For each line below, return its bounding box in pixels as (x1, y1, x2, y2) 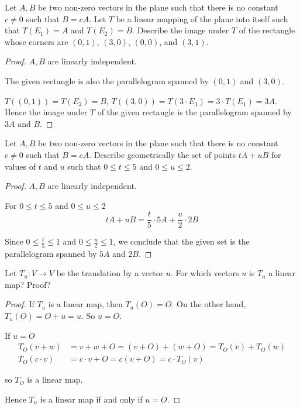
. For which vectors (170, 267, 239, 279)
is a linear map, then (48, 298, 123, 310)
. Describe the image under (132, 24, 229, 36)
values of (5, 160, 36, 172)
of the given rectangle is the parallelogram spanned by (97, 106, 292, 118)
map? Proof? (5, 278, 51, 290)
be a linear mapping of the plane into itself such (116, 12, 288, 25)
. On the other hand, (171, 298, 246, 310)
